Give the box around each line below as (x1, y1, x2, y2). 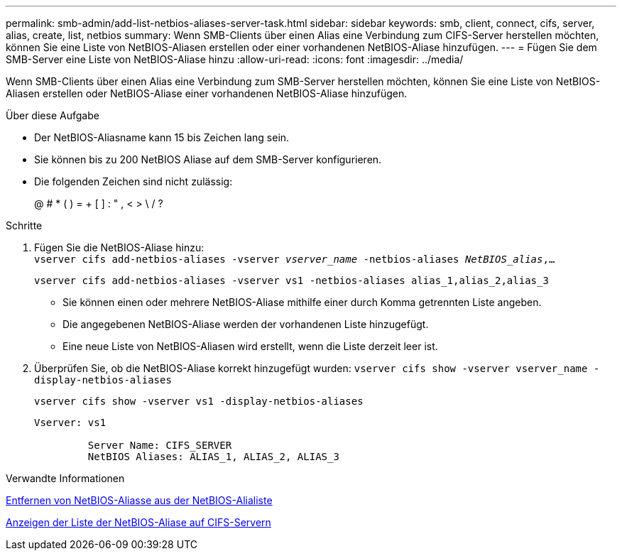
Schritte (6, 219, 43, 231)
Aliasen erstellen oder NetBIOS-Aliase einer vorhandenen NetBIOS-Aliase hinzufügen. (6, 87, 408, 99)
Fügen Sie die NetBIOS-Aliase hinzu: (34, 241, 204, 254)
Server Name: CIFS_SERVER (87, 440, 232, 451)
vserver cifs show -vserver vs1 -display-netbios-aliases (34, 396, 364, 407)
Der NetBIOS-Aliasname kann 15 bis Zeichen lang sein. (34, 131, 290, 143)
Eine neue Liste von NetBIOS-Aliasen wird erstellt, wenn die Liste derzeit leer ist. (62, 340, 438, 352)
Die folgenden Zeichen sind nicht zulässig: (34, 175, 233, 187)
